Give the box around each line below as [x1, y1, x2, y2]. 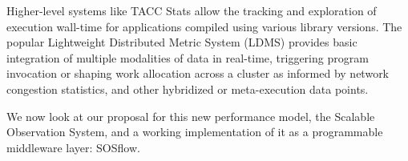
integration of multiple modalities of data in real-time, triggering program [6, 49, 369, 66]
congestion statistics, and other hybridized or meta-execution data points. [6, 80, 369, 97]
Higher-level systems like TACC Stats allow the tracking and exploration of [6, 2, 377, 18]
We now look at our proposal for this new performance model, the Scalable [6, 107, 375, 124]
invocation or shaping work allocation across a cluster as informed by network [6, 65, 390, 82]
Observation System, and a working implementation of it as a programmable [6, 123, 383, 140]
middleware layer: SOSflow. [6, 139, 140, 155]
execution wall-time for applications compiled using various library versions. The [6, 18, 402, 34]
